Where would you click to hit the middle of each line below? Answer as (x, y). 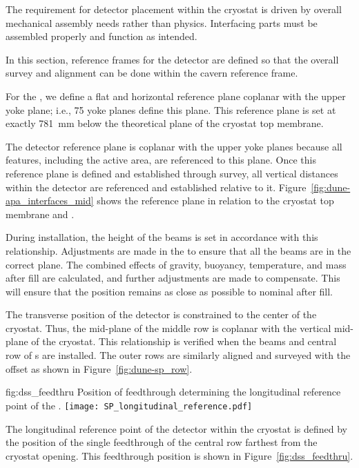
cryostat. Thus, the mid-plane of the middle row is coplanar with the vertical (168, 328)
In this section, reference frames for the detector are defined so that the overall (172, 59)
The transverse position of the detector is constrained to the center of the (161, 314)
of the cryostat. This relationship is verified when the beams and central (184, 341)
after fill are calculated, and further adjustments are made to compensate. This (173, 278)
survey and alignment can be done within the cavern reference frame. (152, 73)
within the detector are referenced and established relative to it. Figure (156, 187)
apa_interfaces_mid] (50, 201)
